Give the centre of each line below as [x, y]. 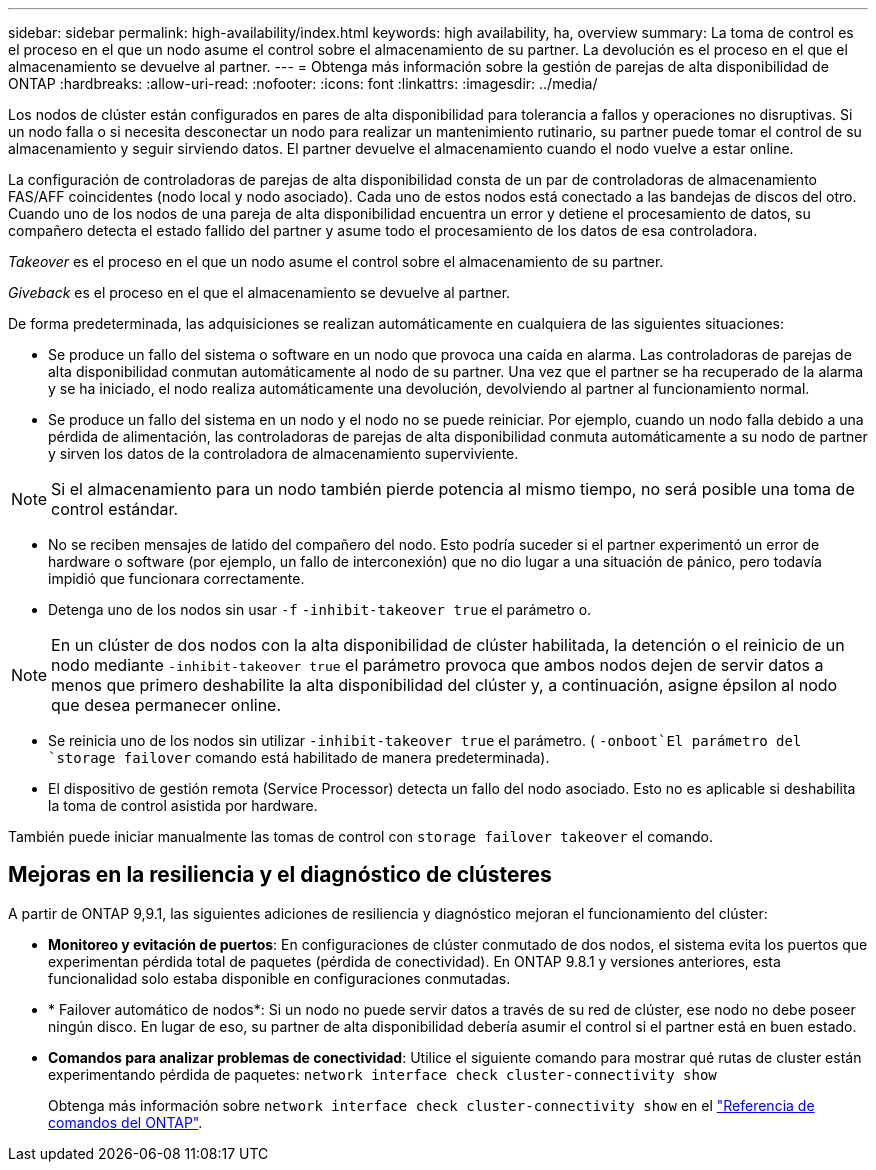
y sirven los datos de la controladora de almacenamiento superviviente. [283, 453]
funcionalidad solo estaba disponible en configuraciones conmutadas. [279, 978]
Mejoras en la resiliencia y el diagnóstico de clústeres [280, 875]
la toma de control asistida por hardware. [183, 805]
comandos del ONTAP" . [125, 1122]
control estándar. [115, 509]
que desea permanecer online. [166, 705]
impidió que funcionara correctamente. [176, 578]
